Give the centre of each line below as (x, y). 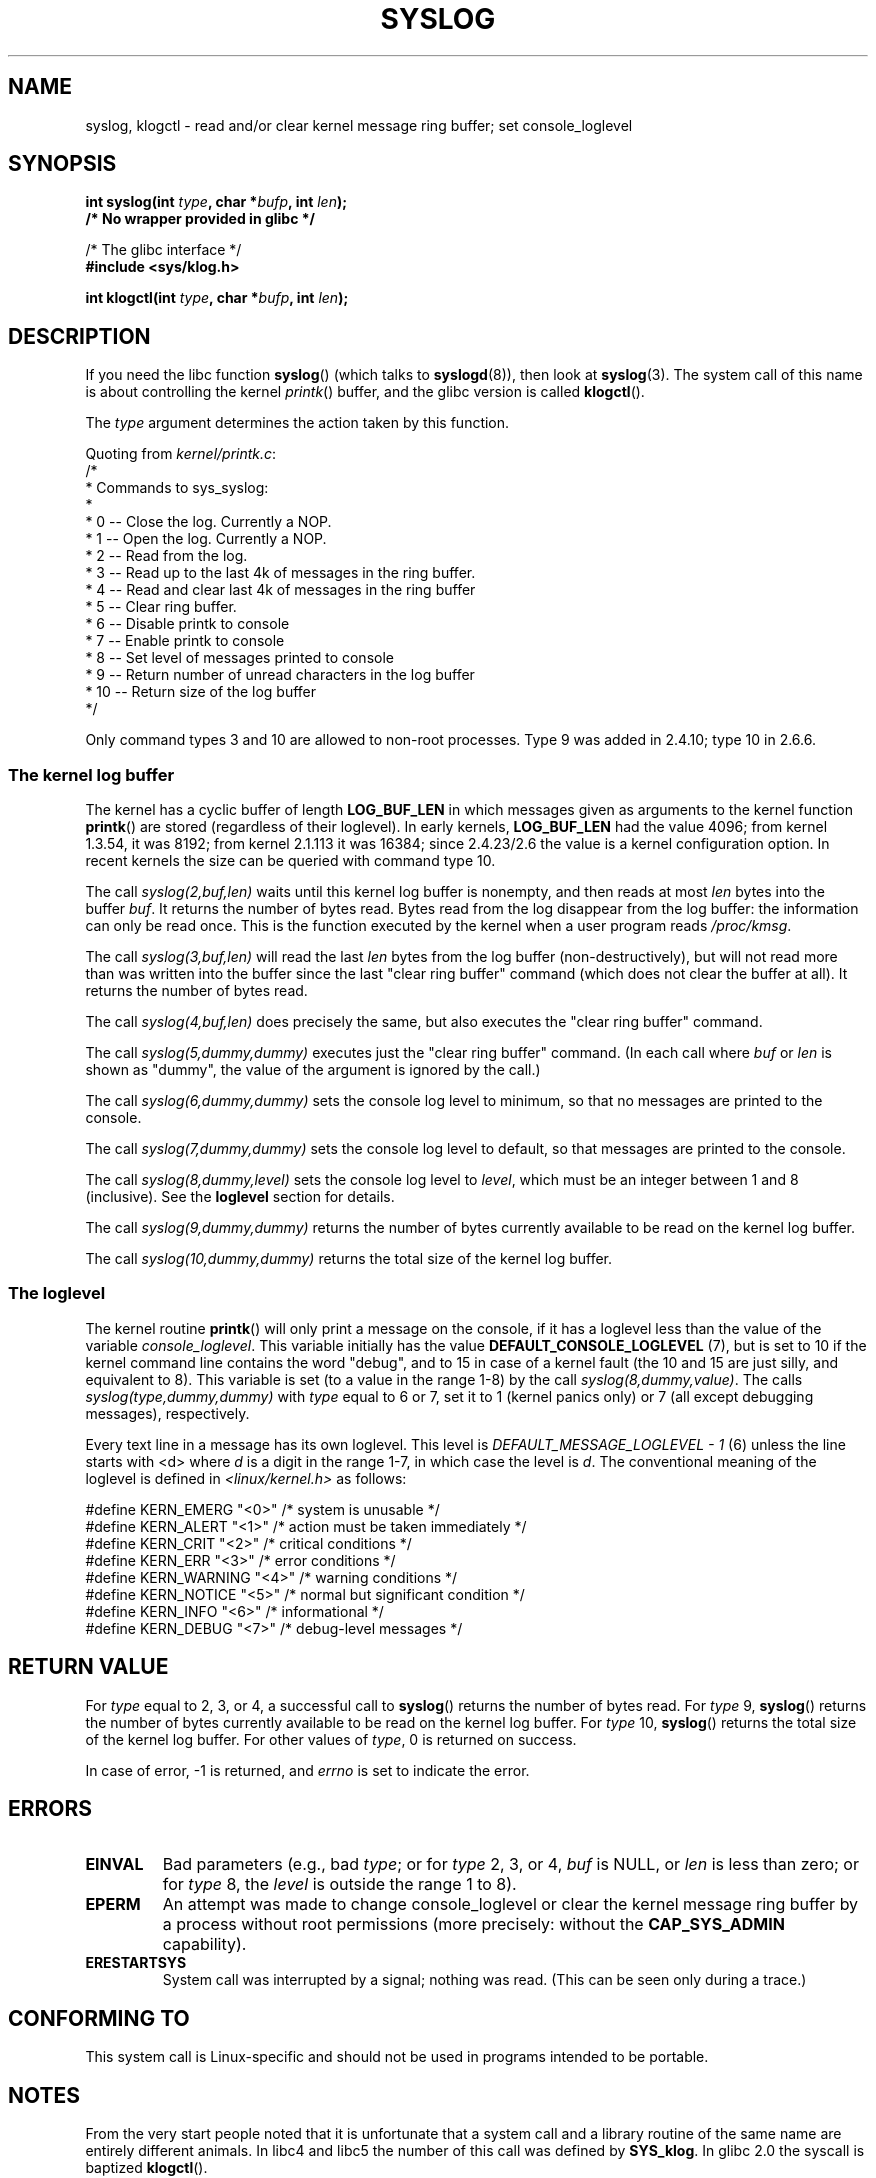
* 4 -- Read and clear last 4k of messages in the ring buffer (280, 590)
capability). (204, 1944)
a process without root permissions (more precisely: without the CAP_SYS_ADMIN (473, 1924)
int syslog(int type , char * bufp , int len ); (216, 202)
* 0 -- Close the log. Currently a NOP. (208, 522)
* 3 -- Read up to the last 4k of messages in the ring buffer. (280, 573)
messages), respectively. (167, 1413)
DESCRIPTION (79, 336)
